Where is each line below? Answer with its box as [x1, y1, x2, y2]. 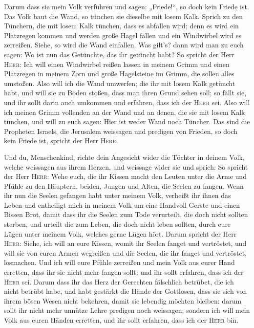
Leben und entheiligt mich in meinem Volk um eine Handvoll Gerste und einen [4, 199, 240, 210]
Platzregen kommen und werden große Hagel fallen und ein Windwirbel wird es [4, 30, 242, 40]
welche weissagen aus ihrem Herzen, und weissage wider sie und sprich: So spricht [4, 161, 248, 172]
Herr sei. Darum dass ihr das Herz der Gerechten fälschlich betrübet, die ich [4, 276, 234, 286]
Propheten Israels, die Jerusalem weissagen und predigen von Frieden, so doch [4, 126, 238, 136]
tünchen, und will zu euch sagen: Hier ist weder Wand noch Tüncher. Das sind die [4, 116, 250, 127]
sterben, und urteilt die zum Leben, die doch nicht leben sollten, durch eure [4, 219, 231, 229]
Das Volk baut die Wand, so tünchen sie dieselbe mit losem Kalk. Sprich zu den [4, 11, 243, 21]
